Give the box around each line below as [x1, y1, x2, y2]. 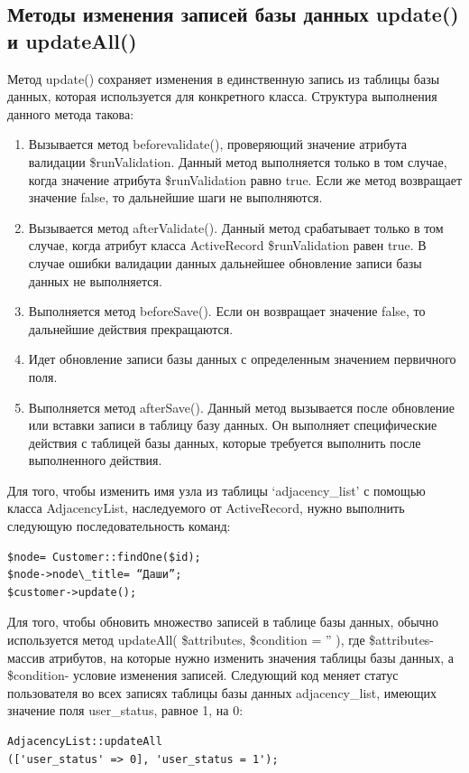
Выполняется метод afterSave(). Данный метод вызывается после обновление [28, 397, 455, 416]
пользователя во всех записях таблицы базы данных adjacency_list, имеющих [7, 683, 437, 702]
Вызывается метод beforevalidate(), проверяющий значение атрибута [28, 135, 408, 154]
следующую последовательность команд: [7, 517, 231, 536]
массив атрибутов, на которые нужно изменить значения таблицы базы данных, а [7, 647, 454, 666]
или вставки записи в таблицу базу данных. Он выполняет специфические [28, 415, 437, 434]
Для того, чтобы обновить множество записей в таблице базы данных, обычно [7, 612, 439, 631]
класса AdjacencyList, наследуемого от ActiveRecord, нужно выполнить [7, 498, 405, 517]
